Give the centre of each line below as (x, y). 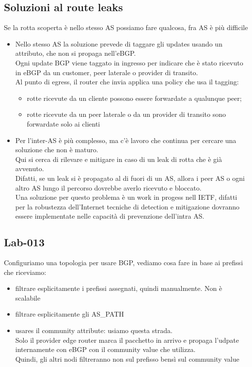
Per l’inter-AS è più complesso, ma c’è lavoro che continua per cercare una (126, 140)
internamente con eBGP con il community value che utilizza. (105, 349)
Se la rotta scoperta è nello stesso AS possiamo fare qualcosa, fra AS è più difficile (126, 27)
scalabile (28, 297)
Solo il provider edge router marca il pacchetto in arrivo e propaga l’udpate (127, 340)
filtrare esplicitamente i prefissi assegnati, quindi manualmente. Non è (119, 288)
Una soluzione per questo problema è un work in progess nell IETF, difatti (126, 197)
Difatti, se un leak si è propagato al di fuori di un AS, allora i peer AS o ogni (130, 178)
